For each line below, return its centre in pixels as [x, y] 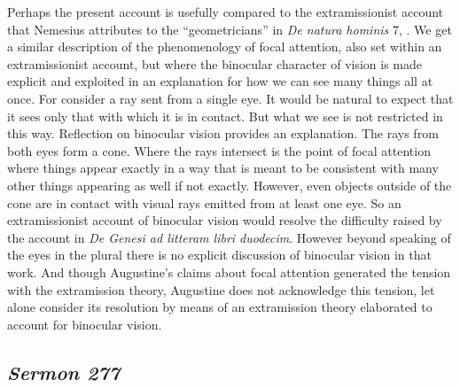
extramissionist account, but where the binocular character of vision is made [215, 63]
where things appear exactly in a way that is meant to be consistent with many [223, 168]
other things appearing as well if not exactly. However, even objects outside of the [230, 185]
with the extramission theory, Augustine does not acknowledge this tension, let [221, 289]
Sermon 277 [64, 372]
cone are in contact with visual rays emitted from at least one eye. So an [204, 202]
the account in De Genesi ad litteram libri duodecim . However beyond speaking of [229, 237]
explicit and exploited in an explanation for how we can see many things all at [220, 81]
